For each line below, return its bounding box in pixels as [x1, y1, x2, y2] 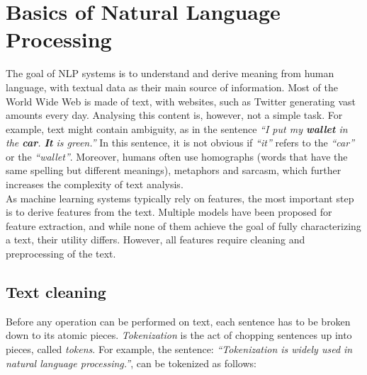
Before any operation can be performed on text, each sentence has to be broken [6, 313, 351, 328]
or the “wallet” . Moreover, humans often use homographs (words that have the [6, 149, 348, 163]
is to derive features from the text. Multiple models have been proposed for [6, 204, 332, 219]
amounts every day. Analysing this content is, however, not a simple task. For [6, 108, 343, 122]
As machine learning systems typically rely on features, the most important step [6, 190, 354, 205]
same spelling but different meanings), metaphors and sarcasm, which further [6, 163, 341, 178]
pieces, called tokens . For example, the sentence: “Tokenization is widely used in [6, 342, 353, 357]
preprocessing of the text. [6, 246, 116, 261]
